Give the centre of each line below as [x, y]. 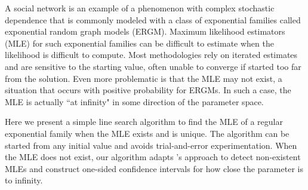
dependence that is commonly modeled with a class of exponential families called [153, 19]
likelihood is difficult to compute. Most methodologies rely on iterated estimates [151, 55]
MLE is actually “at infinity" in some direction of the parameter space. [134, 101]
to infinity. [24, 180]
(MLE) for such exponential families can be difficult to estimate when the [139, 43]
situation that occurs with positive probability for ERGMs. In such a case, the [148, 90]
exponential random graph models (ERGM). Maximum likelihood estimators [145, 31]
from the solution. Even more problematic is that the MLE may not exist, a [144, 78]
